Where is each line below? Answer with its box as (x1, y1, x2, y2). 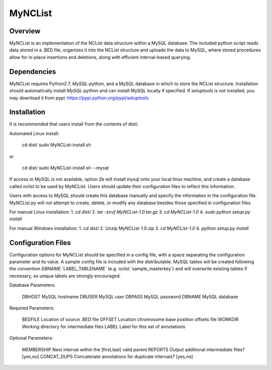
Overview (9, 27, 41, 35)
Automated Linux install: (9, 130, 59, 136)
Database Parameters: (9, 282, 56, 288)
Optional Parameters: (9, 335, 53, 341)
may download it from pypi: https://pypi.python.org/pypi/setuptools (9, 95, 149, 101)
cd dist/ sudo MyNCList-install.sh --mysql (22, 165, 109, 171)
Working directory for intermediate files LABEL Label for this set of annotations (22, 323, 186, 330)
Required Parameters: (9, 305, 55, 311)
